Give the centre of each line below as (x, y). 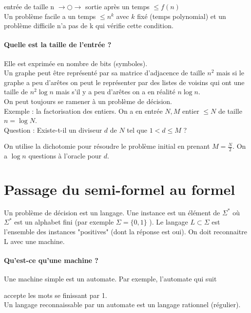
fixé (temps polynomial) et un (182, 16)
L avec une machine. (34, 241)
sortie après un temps (117, 6)
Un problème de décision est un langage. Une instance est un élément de (112, 212)
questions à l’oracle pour (65, 156)
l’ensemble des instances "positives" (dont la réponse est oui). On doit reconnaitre (125, 232)
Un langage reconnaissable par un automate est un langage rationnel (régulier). (122, 304)
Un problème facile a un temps (50, 16)
